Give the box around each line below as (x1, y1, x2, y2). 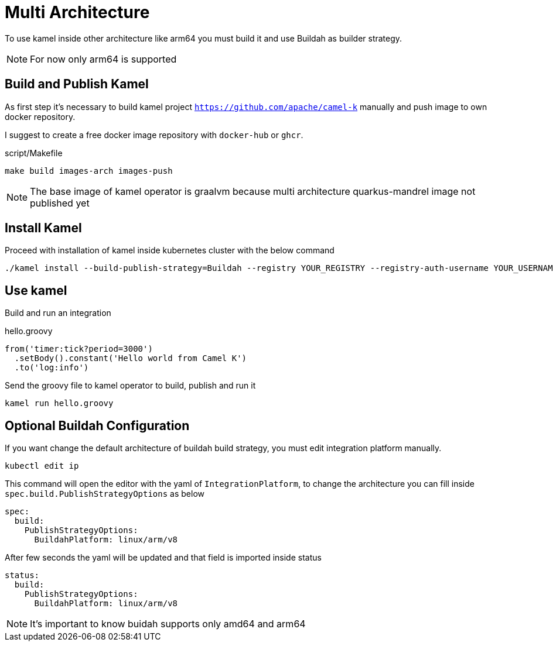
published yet (30, 197, 90, 209)
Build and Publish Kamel (5, 77, 149, 92)
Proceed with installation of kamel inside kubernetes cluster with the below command (5, 245, 334, 256)
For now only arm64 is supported (30, 53, 177, 65)
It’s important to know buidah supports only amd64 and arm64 (30, 618, 306, 630)
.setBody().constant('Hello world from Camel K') (14, 353, 247, 363)
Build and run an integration (5, 308, 111, 318)
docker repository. (5, 111, 76, 122)
